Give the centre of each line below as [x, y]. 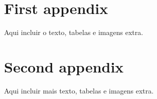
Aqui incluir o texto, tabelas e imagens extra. [74, 32]
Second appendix [64, 66]
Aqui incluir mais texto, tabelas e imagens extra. [79, 90]
